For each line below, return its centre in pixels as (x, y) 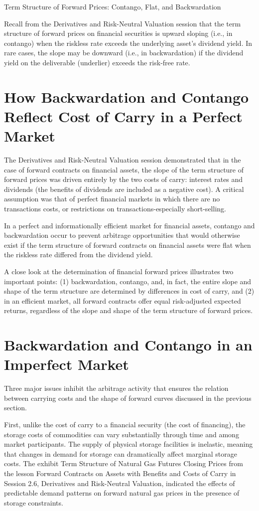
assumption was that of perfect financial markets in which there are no (112, 199)
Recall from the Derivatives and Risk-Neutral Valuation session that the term (123, 23)
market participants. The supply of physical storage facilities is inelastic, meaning (129, 444)
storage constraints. (34, 502)
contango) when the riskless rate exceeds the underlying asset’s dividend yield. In (128, 43)
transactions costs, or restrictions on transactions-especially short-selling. (115, 209)
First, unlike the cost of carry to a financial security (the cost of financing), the (125, 425)
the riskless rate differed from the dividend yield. (78, 255)
